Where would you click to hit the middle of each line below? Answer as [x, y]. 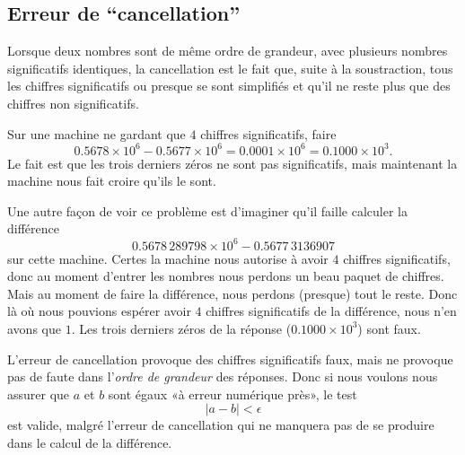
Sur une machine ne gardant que [97, 133]
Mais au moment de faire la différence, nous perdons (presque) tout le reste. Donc [232, 293]
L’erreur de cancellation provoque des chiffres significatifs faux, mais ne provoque [230, 359]
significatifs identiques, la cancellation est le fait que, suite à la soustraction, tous [230, 68]
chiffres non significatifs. [73, 103]
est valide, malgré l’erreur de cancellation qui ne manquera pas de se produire [221, 425]
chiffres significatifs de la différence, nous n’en [331, 311]
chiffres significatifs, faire [268, 133]
